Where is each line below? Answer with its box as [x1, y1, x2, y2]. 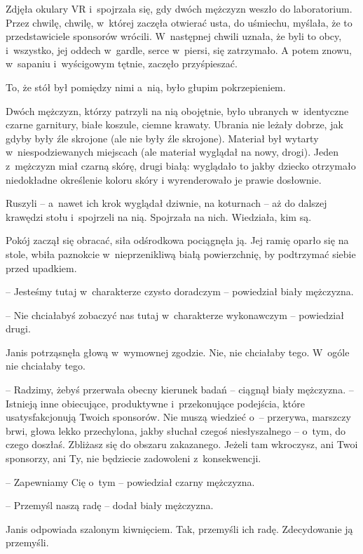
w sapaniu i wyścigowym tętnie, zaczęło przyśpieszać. [6, 56, 238, 71]
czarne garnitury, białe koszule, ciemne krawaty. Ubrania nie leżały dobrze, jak [6, 117, 343, 132]
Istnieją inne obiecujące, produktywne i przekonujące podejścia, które [6, 396, 305, 410]
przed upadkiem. [6, 260, 77, 275]
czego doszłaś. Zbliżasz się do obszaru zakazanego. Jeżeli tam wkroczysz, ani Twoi [6, 437, 358, 452]
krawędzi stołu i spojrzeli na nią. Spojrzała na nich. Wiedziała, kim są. [6, 209, 312, 224]
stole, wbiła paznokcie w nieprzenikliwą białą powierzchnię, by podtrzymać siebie [6, 246, 356, 261]
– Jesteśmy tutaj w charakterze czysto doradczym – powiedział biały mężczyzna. [6, 284, 354, 299]
